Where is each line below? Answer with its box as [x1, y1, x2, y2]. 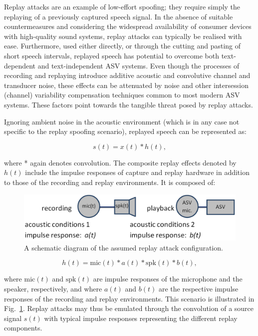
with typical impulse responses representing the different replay [44, 312, 238, 323]
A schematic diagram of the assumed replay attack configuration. [24, 242, 223, 252]
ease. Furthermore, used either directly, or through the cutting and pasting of [4, 40, 241, 51]
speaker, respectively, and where [4, 283, 102, 294]
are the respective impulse [158, 283, 239, 294]
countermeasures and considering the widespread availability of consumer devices [4, 21, 252, 31]
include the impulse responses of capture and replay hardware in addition [25, 167, 250, 177]
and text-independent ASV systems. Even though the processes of [37, 60, 240, 70]
